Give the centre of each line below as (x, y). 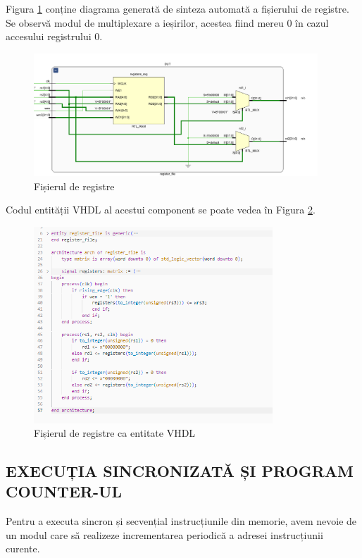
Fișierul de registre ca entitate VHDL (115, 433)
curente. (23, 548)
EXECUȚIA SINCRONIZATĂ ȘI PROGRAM (180, 471)
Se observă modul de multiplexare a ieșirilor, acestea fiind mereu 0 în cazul (167, 22)
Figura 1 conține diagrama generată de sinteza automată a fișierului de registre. (177, 8)
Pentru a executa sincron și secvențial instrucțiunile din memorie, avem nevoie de (181, 521)
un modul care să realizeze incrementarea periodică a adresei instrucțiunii (164, 534)
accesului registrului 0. (54, 36)
